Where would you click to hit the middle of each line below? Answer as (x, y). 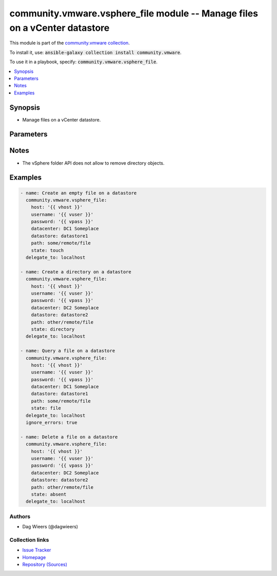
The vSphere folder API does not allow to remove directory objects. (93, 163)
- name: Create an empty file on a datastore (78, 193)
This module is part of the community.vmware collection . (70, 43)
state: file (46, 408)
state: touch (47, 250)
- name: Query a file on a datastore (68, 351)
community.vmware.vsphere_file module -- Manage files (134, 13)
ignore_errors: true (52, 423)
